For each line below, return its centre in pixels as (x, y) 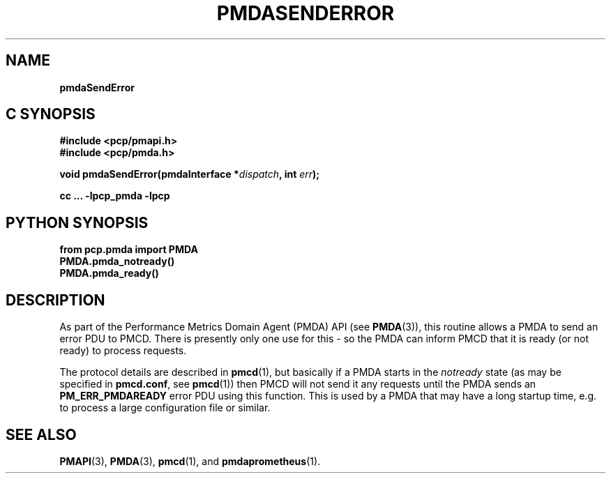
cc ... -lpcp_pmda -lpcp (115, 196)
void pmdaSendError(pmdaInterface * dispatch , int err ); (190, 174)
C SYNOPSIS (51, 114)
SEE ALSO (41, 434)
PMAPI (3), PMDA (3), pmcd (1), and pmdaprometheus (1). (190, 461)
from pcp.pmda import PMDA (129, 250)
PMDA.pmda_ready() (109, 273)
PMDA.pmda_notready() (117, 261)
